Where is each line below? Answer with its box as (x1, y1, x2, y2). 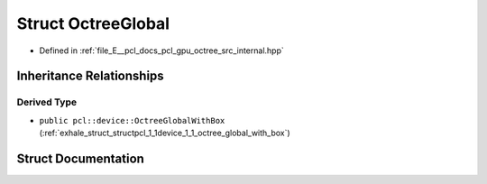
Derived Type (16, 96, 77, 108)
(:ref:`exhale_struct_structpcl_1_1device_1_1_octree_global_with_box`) (39, 127, 290, 139)
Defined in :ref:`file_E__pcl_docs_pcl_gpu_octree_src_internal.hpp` (39, 45, 284, 56)
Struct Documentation (16, 151, 144, 166)
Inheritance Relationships (16, 69, 164, 84)
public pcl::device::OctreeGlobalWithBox (39, 115, 225, 125)
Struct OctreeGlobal (16, 14, 170, 33)
